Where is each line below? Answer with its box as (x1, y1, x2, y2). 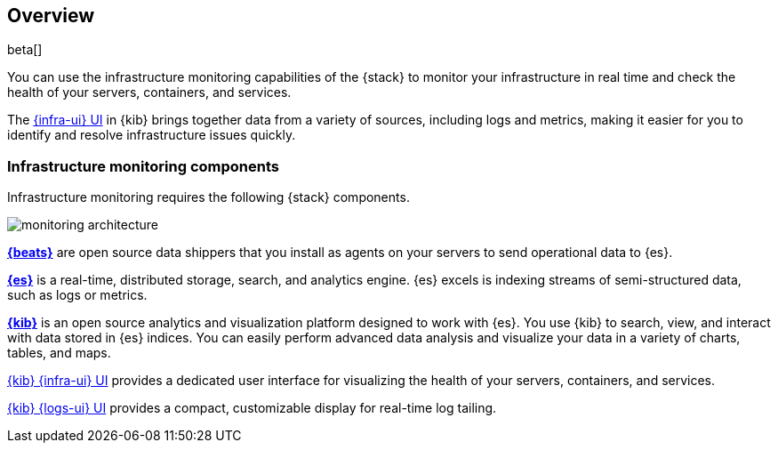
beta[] (7, 42, 43, 58)
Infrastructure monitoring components (7, 157, 279, 175)
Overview (7, 4, 95, 27)
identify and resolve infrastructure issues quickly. (7, 127, 296, 143)
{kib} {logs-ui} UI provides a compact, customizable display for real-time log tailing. (7, 400, 497, 416)
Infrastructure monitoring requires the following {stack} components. (7, 189, 410, 205)
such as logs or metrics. (7, 287, 148, 303)
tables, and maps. (7, 345, 111, 361)
